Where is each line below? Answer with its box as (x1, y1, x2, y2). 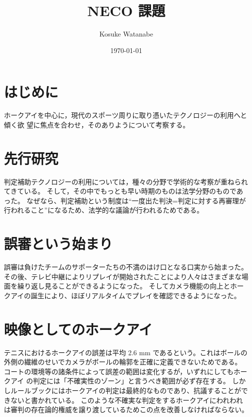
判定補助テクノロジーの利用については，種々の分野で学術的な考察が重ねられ (4, 176, 248, 186)
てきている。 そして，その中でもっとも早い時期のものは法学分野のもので (4, 186, 236, 196)
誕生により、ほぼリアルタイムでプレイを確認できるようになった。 (31, 290, 241, 300)
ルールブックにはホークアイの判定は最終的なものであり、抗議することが (10, 385, 241, 395)
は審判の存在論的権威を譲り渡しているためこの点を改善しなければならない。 (4, 404, 249, 415)
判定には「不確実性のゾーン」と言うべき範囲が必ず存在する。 (33, 376, 230, 386)
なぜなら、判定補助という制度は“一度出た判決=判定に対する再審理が (26, 195, 246, 205)
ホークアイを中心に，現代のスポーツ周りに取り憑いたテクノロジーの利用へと (4, 110, 247, 120)
